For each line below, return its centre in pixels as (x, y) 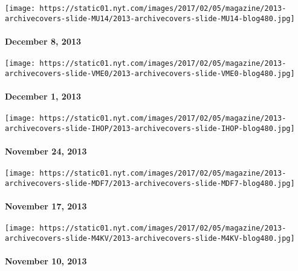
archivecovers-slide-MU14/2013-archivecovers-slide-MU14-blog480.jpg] (150, 18)
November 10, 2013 (46, 261)
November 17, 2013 (46, 206)
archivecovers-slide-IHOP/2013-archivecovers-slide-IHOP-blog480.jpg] (150, 128)
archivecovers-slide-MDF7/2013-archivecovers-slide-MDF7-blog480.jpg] (150, 183)
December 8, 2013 (43, 41)
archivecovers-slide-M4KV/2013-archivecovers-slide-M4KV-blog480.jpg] (150, 239)
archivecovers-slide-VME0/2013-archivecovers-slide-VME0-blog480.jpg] (150, 73)
